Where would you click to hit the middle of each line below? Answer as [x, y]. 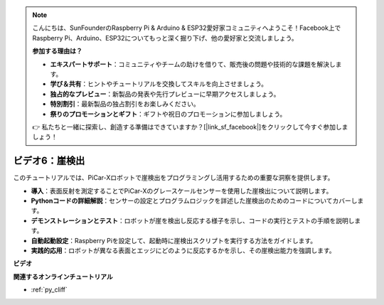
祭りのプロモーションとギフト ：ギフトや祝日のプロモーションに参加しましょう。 [168, 114]
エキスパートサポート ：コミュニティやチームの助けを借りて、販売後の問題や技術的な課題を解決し [193, 64]
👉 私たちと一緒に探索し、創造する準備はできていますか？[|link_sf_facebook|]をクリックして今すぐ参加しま [190, 127]
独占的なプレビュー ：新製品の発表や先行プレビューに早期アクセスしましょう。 [165, 94]
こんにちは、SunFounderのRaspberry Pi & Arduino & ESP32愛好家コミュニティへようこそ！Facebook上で [187, 28]
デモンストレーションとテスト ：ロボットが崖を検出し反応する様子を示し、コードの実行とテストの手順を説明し [193, 220]
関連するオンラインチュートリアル [63, 277]
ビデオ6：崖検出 [49, 161]
